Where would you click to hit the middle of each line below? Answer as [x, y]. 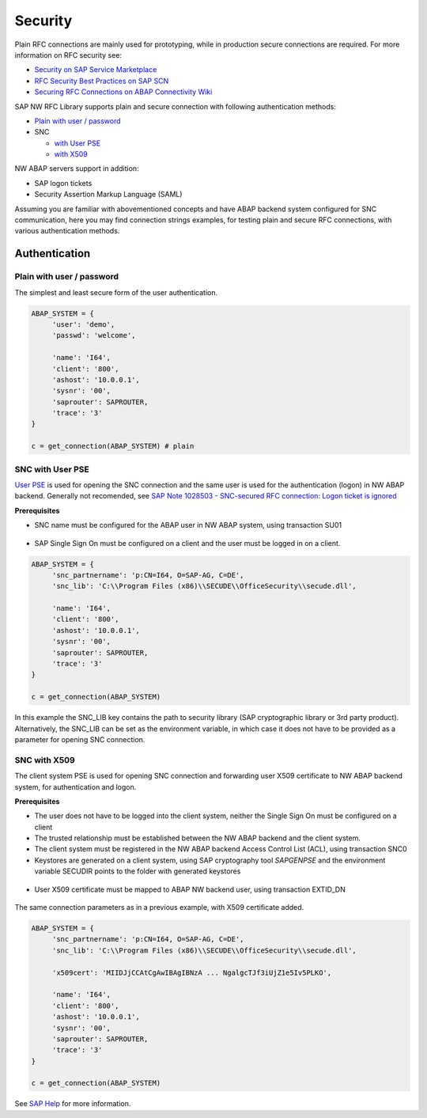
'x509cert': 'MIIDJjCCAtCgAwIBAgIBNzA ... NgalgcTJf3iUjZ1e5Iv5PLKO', [192, 972]
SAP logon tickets [63, 183]
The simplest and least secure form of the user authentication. [116, 292]
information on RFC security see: [68, 55]
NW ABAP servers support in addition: [77, 169]
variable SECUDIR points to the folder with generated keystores [138, 871]
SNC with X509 [45, 760]
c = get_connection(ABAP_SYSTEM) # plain [113, 446]
